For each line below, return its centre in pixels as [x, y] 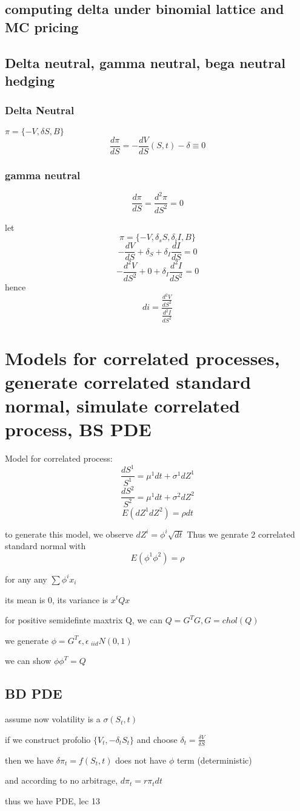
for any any [26, 579]
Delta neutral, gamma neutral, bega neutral [145, 62]
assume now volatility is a [53, 719]
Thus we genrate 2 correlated [241, 534]
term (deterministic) [214, 760]
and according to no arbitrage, [62, 780]
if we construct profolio [48, 739]
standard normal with [45, 546]
